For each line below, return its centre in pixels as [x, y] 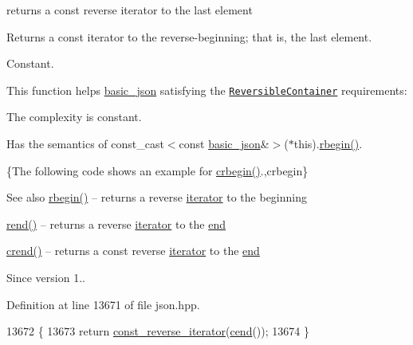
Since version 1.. [46, 277]
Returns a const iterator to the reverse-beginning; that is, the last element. [189, 36]
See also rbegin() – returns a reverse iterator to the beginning [157, 197]
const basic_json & [224, 144]
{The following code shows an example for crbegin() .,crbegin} [157, 170]
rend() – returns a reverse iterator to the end [116, 223]
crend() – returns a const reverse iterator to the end [133, 251]
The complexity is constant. [74, 117]
